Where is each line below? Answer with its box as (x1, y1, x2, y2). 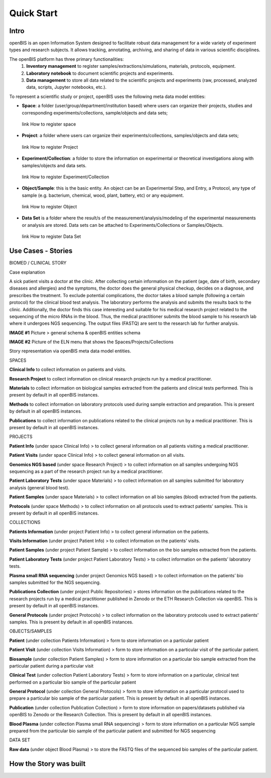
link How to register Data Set (22, 233, 81, 239)
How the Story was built (9, 759, 86, 768)
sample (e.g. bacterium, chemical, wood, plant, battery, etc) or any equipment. (22, 192, 184, 198)
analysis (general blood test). (9, 484, 70, 490)
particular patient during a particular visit (9, 663, 94, 669)
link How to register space (22, 121, 76, 127)
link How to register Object (22, 204, 77, 210)
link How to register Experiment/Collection (22, 174, 109, 180)
